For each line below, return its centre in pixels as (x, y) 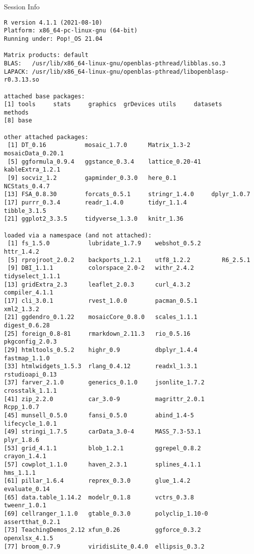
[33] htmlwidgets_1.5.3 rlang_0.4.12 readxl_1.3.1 (101, 366)
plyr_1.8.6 (22, 440)
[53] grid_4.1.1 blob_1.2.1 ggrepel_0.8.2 (102, 448)
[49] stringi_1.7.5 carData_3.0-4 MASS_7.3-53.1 (102, 432)
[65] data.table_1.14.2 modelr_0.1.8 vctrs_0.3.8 (99, 497)
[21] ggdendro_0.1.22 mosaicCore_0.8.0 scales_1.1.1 (101, 317)
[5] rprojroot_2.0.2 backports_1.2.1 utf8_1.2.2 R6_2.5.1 (129, 260)
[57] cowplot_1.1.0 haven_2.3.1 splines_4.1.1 (102, 465)
